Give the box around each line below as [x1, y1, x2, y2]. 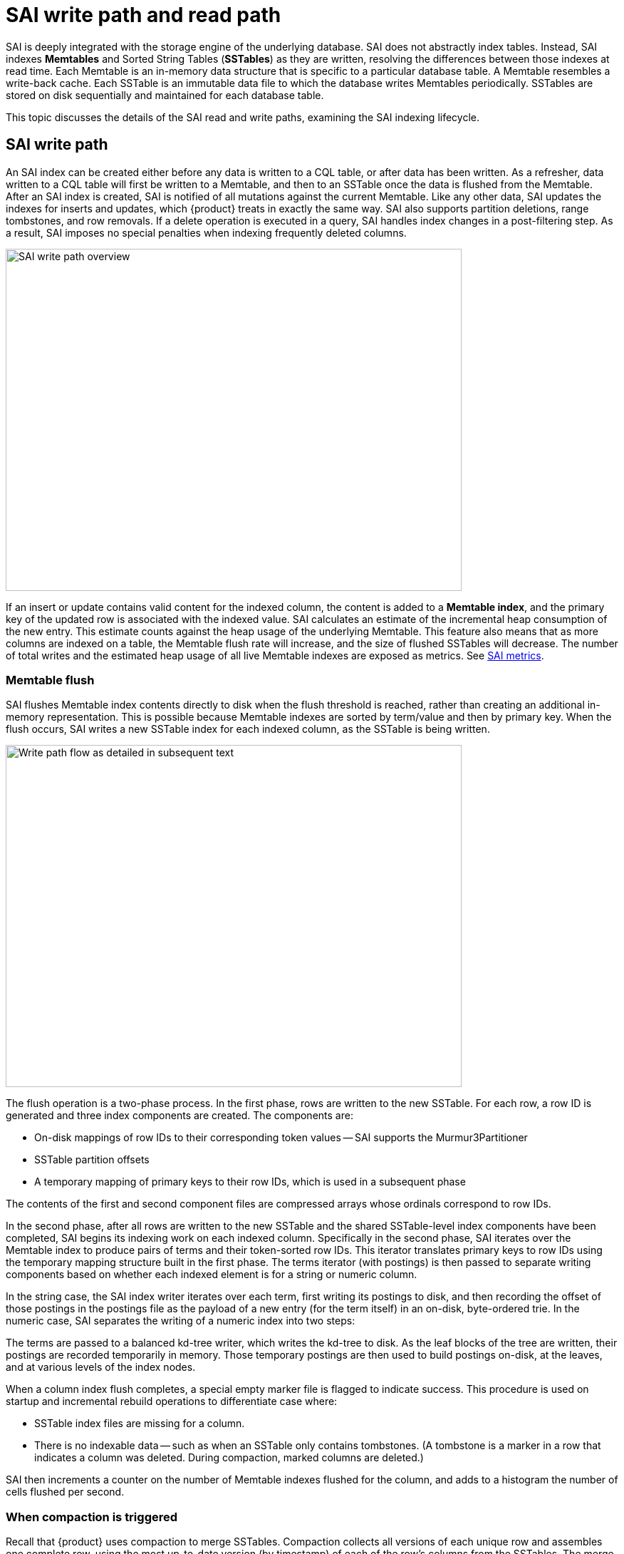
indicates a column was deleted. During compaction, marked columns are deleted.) [34, 1451, 424, 1464]
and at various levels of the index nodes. [6, 1361, 196, 1374]
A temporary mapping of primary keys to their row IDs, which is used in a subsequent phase [34, 1175, 466, 1188]
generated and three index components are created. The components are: [6, 1109, 353, 1122]
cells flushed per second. [6, 1486, 125, 1498]
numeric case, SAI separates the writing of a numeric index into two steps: [6, 1314, 355, 1327]
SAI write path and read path [6, 3, 281, 27]
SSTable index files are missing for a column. [34, 1417, 245, 1430]
